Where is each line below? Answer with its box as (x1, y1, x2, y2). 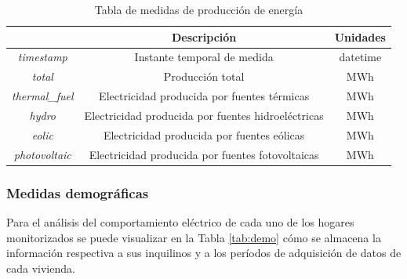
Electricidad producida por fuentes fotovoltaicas (89, 146, 319, 162)
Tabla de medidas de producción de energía (94, 2, 303, 17)
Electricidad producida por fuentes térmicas (99, 88, 310, 104)
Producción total (163, 68, 245, 85)
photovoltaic (13, 146, 71, 162)
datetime (339, 49, 382, 65)
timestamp (17, 49, 67, 65)
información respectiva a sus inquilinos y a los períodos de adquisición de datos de (6, 245, 402, 261)
